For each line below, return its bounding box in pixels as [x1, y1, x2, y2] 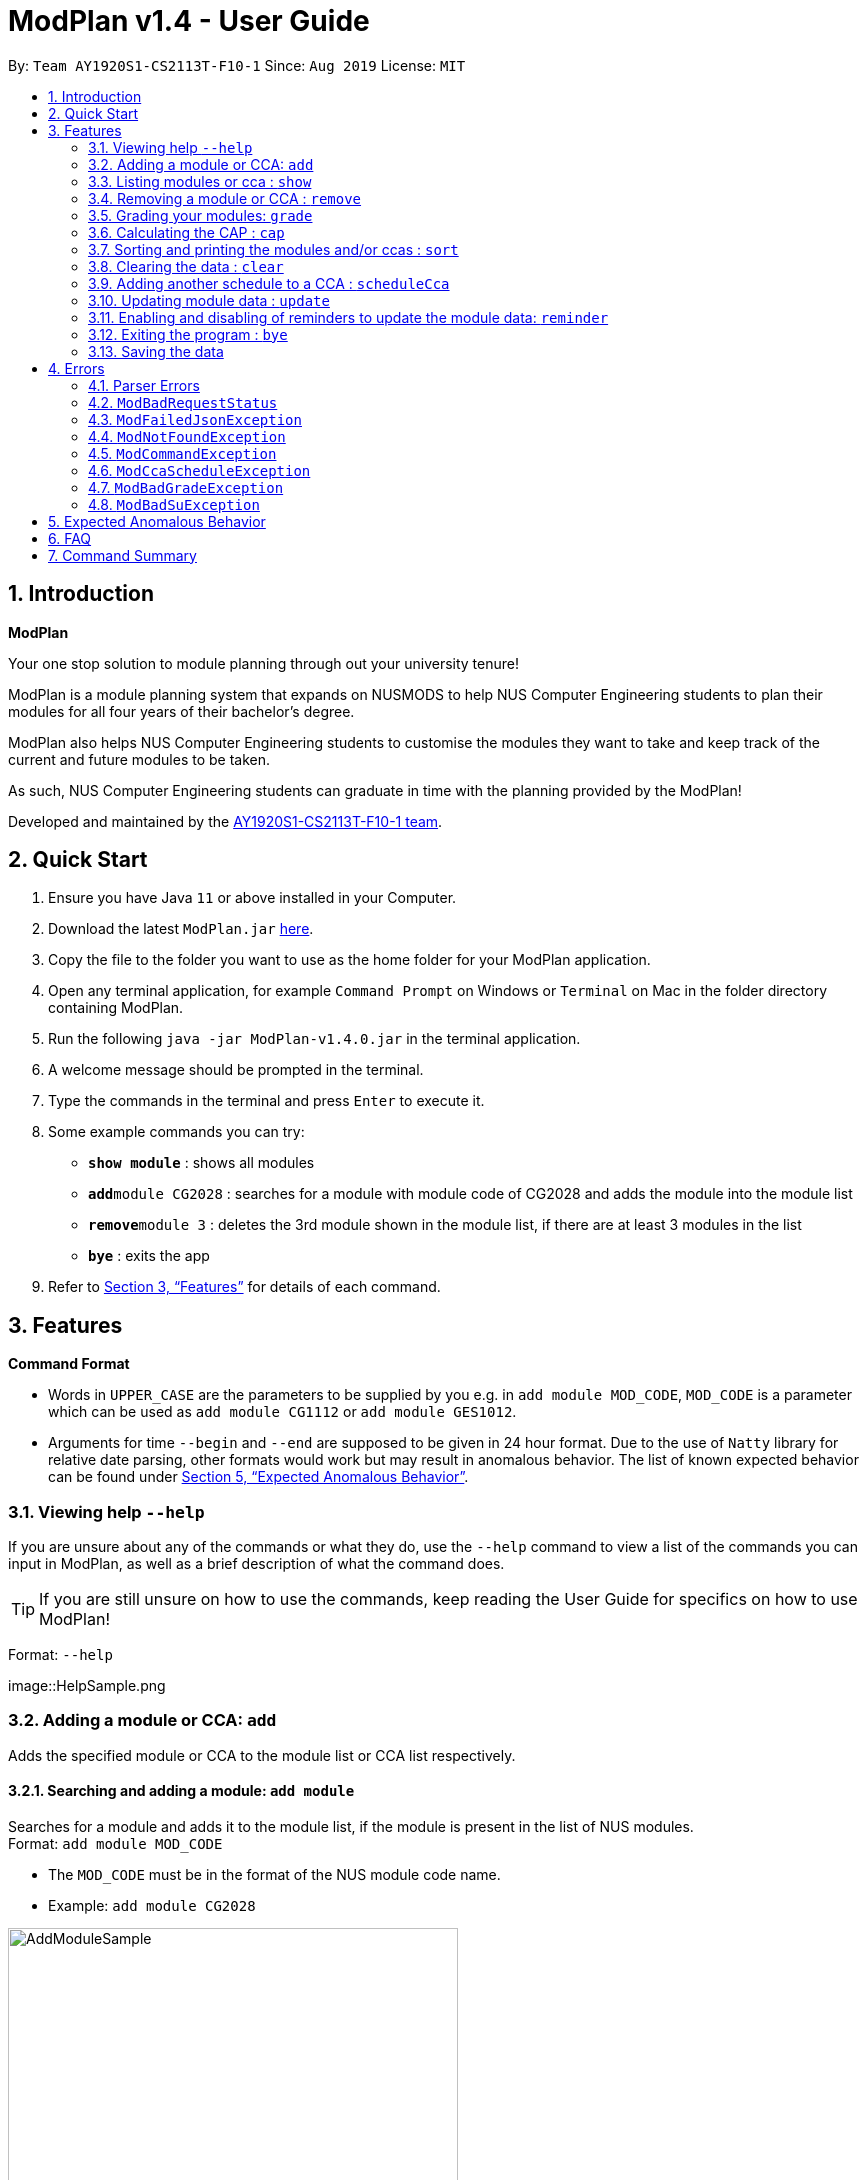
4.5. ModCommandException [88, 444, 277, 462]
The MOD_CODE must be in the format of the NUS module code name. [48, 1866, 501, 1883]
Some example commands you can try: [48, 1123, 305, 1141]
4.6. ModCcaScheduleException [88, 461, 311, 479]
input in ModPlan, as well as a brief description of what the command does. [8, 1555, 505, 1573]
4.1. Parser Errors [88, 376, 200, 394]
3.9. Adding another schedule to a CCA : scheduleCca [88, 274, 450, 292]
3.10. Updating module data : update [88, 291, 330, 309]
